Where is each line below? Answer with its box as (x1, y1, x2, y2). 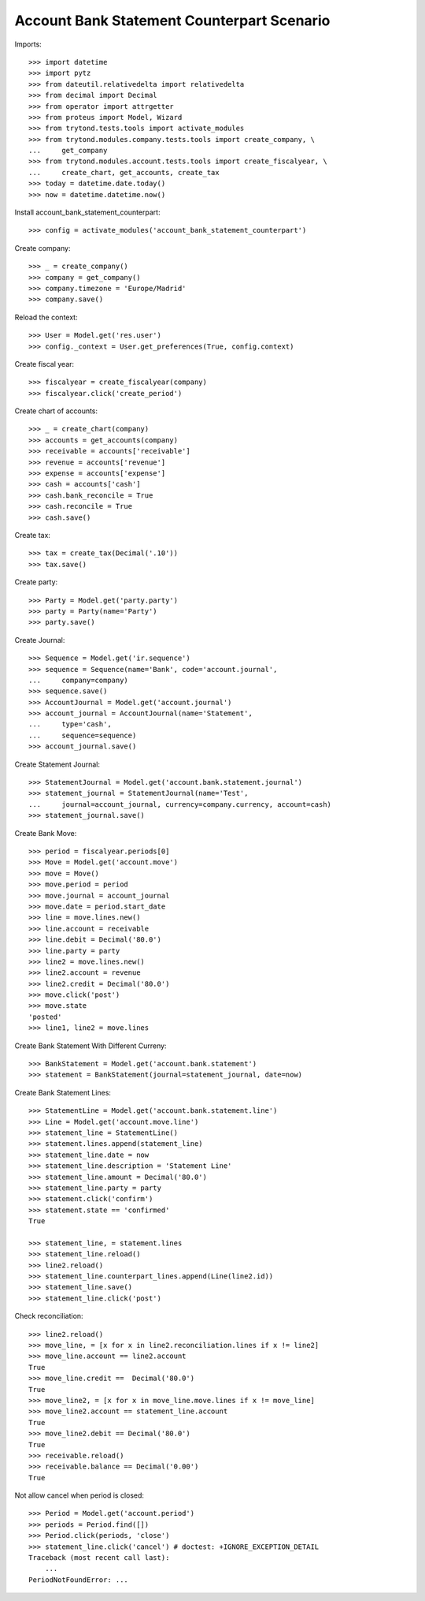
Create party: (14, 577, 58, 587)
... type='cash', (28, 720, 112, 729)
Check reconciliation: (14, 1312, 83, 1321)
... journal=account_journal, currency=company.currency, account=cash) (28, 800, 332, 808)
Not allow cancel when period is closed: (14, 1491, 145, 1500)
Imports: (14, 39, 42, 49)
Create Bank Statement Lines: (14, 1088, 112, 1097)
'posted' (28, 1012, 62, 1021)
